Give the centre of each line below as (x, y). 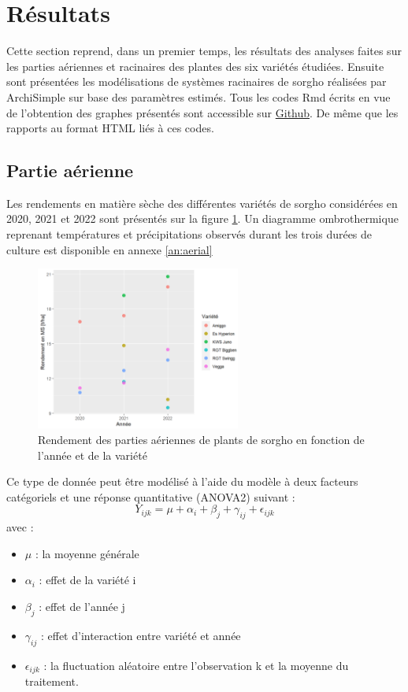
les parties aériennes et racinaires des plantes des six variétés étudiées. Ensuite (195, 66)
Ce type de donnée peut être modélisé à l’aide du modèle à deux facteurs (182, 481)
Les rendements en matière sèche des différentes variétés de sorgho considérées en (202, 203)
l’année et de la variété (93, 455)
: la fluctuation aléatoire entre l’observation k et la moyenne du (196, 665)
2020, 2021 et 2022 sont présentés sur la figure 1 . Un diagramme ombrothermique (202, 218)
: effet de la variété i (87, 580)
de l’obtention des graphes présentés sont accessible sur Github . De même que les (202, 112)
